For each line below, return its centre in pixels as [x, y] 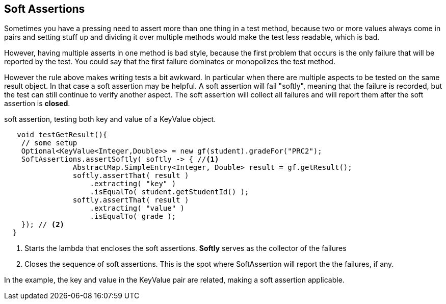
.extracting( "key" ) [133, 184]
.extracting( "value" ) [137, 208]
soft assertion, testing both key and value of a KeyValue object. [110, 119]
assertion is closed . [37, 104]
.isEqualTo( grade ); [133, 217]
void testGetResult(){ [62, 135]
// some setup [49, 143]
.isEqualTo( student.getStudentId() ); [169, 192]
